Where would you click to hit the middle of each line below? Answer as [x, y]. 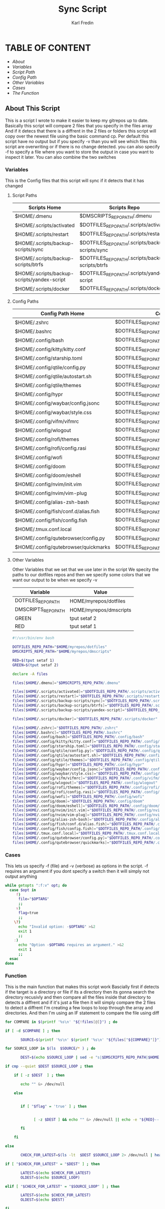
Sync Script [82, 9]
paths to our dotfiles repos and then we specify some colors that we [81, 574]
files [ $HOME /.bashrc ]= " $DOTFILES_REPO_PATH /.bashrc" [67, 732]
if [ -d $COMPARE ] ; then [33, 1031]
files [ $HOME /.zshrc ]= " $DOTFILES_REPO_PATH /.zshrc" [65, 728]
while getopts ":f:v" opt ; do [36, 885]
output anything [21, 876]
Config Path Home [63, 314]
